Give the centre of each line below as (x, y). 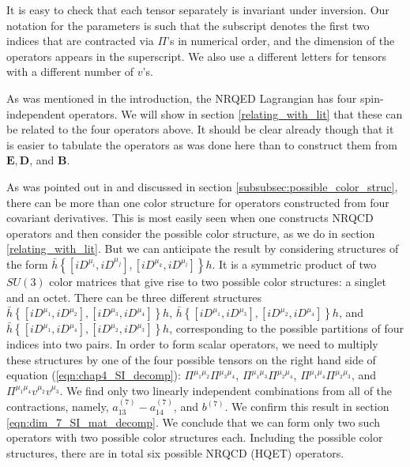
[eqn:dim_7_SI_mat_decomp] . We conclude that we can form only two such (193, 422)
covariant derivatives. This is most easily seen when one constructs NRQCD (190, 218)
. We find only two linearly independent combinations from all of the (226, 390)
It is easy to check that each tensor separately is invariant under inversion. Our (198, 9)
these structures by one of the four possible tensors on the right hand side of (191, 359)
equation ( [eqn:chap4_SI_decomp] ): (94, 375)
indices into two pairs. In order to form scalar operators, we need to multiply (192, 344)
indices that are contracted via (80, 41)
